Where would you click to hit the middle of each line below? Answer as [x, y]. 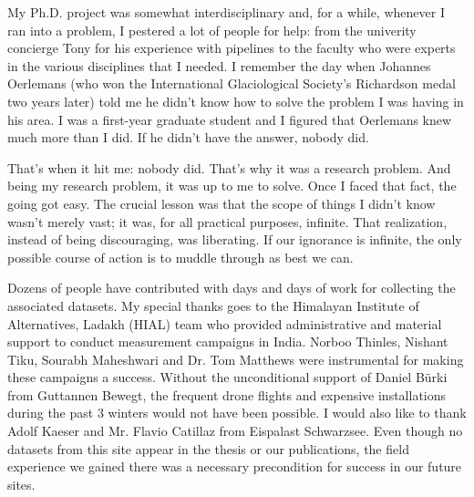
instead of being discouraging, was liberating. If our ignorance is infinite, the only [235, 239]
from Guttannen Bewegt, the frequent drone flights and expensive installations [227, 394]
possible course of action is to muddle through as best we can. [180, 257]
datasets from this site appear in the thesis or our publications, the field [208, 448]
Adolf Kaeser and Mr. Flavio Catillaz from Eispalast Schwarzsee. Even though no [235, 431]
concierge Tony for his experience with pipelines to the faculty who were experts [232, 48]
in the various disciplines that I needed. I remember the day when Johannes [219, 65]
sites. [21, 484]
